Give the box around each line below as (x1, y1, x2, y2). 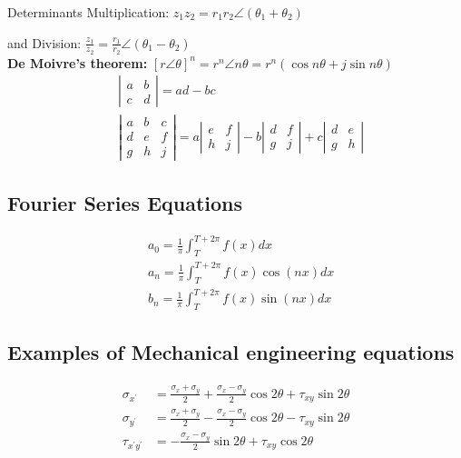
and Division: (7, 33, 82, 52)
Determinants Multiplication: (7, 3, 170, 21)
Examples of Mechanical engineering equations (7, 338, 455, 366)
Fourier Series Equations (7, 189, 243, 217)
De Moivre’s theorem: (7, 53, 148, 72)
